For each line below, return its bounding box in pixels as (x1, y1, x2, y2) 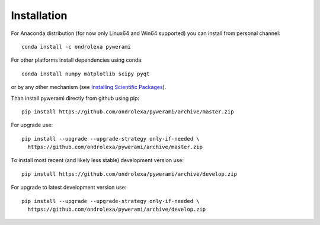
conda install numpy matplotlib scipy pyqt (21, 70, 150, 77)
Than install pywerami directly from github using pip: (11, 94, 139, 102)
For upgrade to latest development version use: (11, 184, 127, 191)
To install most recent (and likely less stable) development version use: (11, 157, 184, 164)
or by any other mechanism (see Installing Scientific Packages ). (11, 84, 167, 91)
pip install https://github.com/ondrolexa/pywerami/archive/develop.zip (21, 170, 237, 178)
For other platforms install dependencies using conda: (11, 56, 143, 64)
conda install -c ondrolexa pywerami (21, 43, 132, 50)
